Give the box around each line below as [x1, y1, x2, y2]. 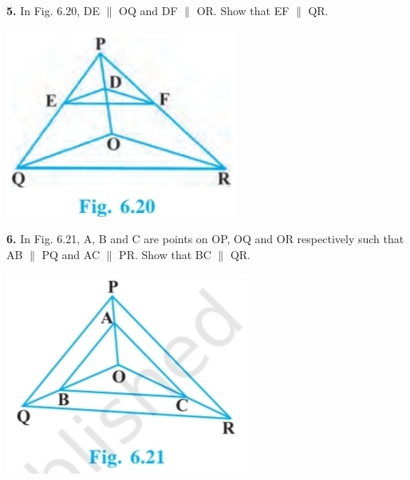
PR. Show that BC [119, 246, 211, 262]
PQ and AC [41, 246, 101, 262]
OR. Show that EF [196, 2, 290, 18]
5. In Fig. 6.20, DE [6, 2, 100, 18]
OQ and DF [119, 2, 178, 18]
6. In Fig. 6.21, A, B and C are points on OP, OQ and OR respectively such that [6, 230, 404, 247]
